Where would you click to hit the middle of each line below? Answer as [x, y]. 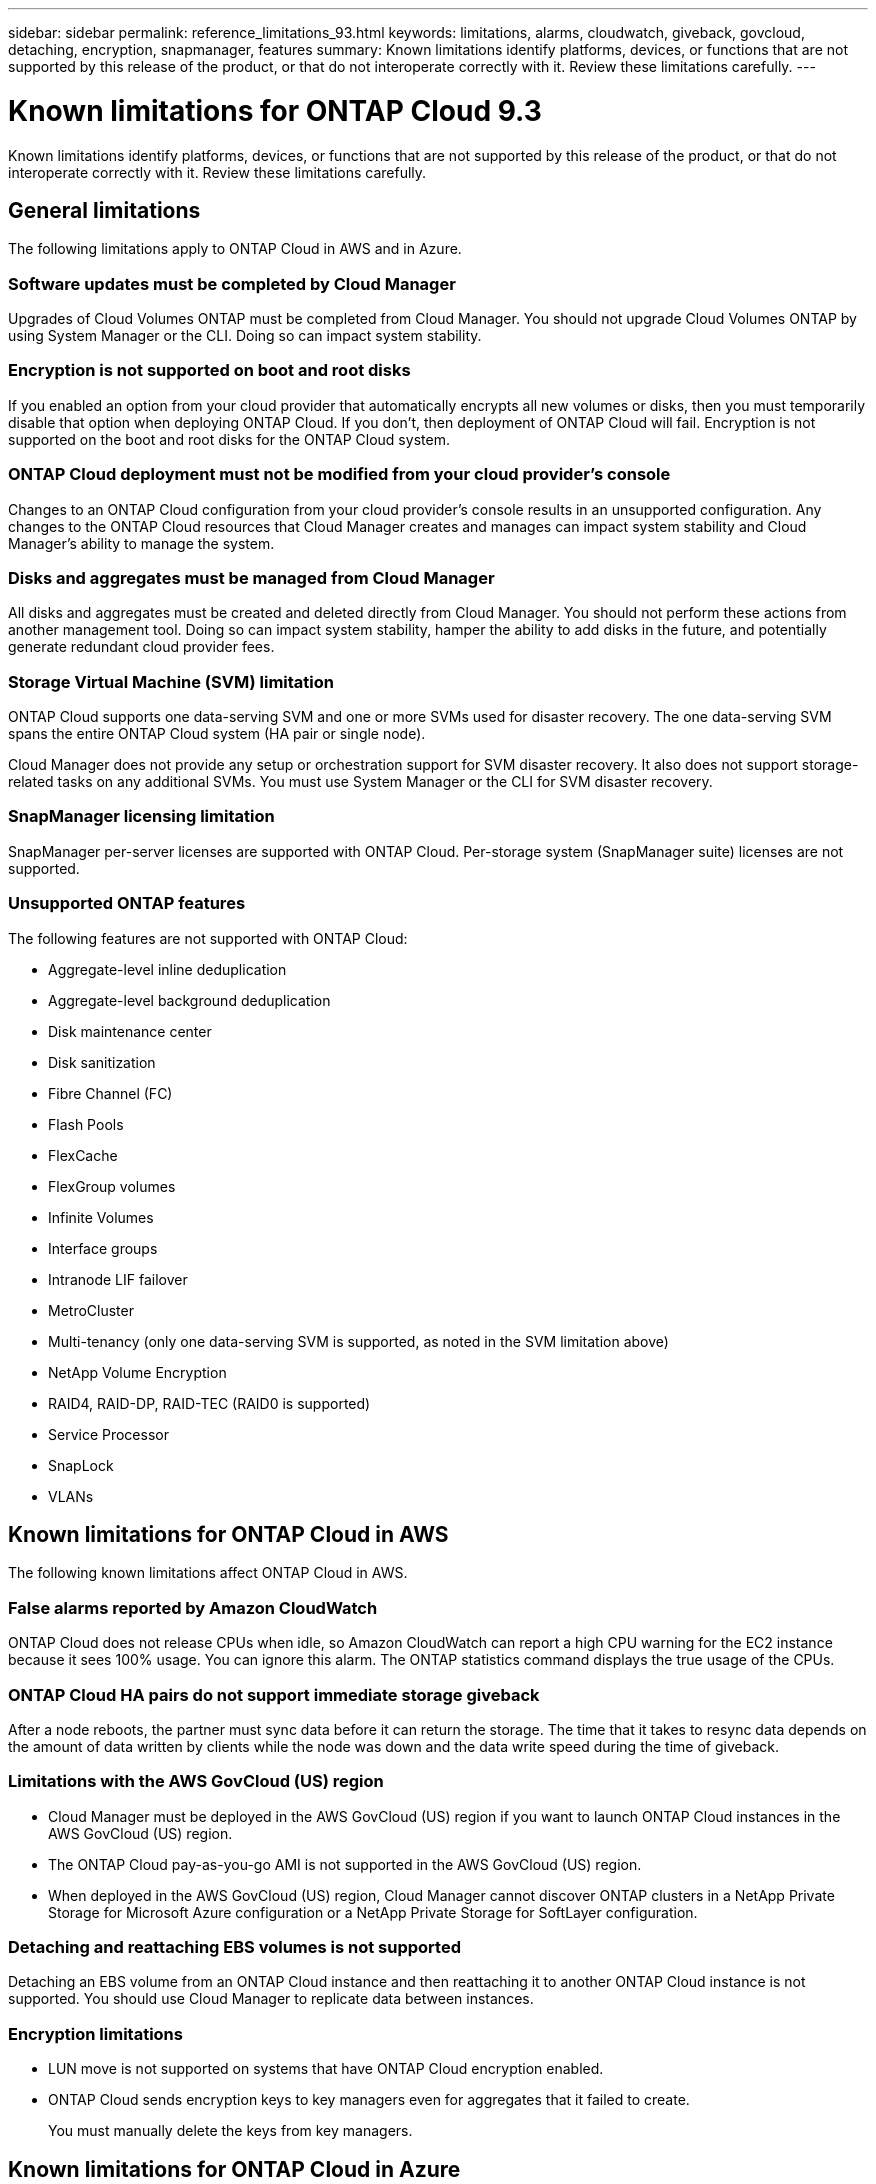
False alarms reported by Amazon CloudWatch [193, 1607]
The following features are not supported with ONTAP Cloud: [208, 938]
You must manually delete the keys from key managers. [230, 2131]
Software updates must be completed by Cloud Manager [232, 283]
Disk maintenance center [130, 1031]
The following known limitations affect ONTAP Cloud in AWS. [208, 1573]
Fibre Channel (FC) [110, 1093]
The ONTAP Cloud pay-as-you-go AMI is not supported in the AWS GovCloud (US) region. [345, 1864]
